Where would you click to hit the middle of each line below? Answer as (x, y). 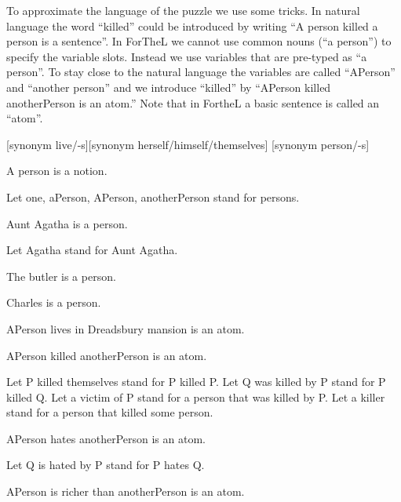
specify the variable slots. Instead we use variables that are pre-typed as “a (187, 56)
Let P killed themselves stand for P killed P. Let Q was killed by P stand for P (196, 382)
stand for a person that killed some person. (110, 412)
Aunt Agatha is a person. (67, 223)
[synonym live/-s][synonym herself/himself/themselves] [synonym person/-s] (188, 144)
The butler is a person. (61, 276)
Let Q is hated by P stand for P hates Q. (106, 465)
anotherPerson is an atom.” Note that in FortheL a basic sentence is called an (193, 102)
